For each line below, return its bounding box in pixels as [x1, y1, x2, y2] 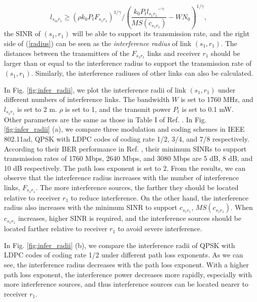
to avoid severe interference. [117, 223, 203, 234]
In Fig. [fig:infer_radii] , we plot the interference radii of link [4, 84, 186, 95]
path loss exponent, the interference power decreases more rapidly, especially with [4, 269, 252, 279]
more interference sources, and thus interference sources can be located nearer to [4, 279, 249, 289]
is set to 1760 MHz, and [180, 94, 254, 104]
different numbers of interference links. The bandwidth [4, 94, 170, 104]
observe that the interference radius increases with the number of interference [4, 172, 239, 183]
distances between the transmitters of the [4, 48, 130, 58]
